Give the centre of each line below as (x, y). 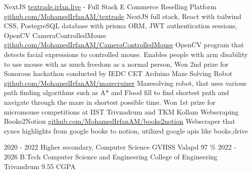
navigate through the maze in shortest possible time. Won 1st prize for (110, 102)
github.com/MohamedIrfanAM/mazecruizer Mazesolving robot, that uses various (125, 83)
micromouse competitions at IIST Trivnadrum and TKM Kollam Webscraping (121, 111)
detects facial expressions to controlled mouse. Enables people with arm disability (126, 54)
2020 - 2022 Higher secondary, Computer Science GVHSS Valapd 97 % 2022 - (120, 147)
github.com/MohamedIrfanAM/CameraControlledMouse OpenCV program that (124, 45)
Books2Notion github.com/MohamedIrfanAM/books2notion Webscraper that (120, 121)
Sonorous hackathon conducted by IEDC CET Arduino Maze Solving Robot (118, 73)
